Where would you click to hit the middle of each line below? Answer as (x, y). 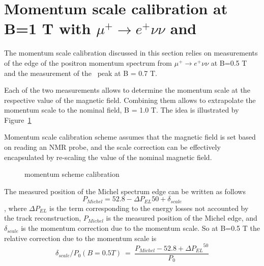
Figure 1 (18, 119)
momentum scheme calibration (72, 174)
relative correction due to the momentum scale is (80, 238)
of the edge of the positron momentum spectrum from (88, 62)
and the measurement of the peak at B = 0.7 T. (81, 73)
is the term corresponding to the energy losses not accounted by (149, 208)
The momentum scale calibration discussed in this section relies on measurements (131, 53)
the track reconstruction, (43, 218)
